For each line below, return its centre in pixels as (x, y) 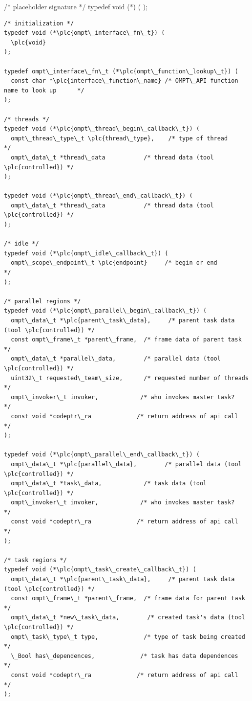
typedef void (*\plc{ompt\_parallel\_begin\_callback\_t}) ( (105, 311)
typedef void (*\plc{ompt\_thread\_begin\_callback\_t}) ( (102, 129)
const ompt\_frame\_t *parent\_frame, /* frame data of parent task (126, 340)
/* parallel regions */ (42, 301)
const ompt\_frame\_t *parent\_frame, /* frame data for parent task (128, 599)
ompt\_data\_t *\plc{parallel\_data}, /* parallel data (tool (126, 464)
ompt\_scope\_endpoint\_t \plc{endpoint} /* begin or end (114, 263)
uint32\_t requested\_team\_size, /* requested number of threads (130, 378)
